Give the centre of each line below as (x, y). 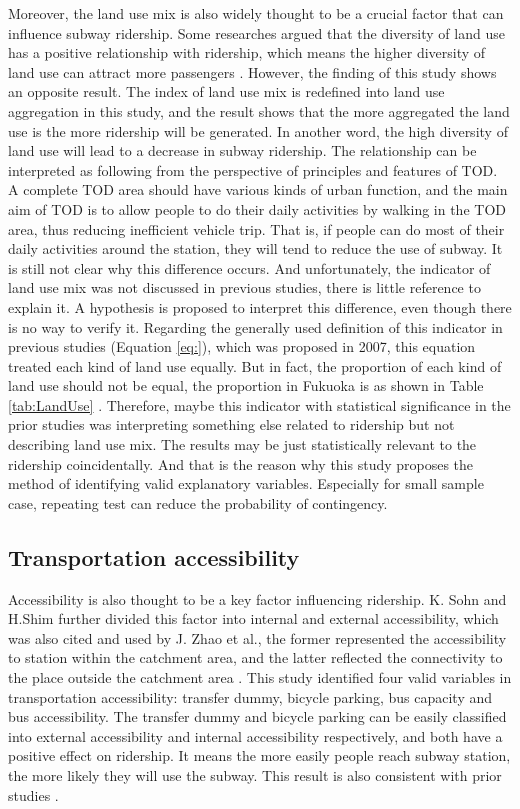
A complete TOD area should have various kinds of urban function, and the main (258, 189)
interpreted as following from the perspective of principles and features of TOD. (253, 169)
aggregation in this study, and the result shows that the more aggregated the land (259, 110)
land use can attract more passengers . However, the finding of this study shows (252, 71)
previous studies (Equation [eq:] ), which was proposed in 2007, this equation (242, 346)
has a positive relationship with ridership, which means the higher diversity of (247, 52)
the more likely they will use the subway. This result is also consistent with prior (255, 774)
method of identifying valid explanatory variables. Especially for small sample (246, 483)
